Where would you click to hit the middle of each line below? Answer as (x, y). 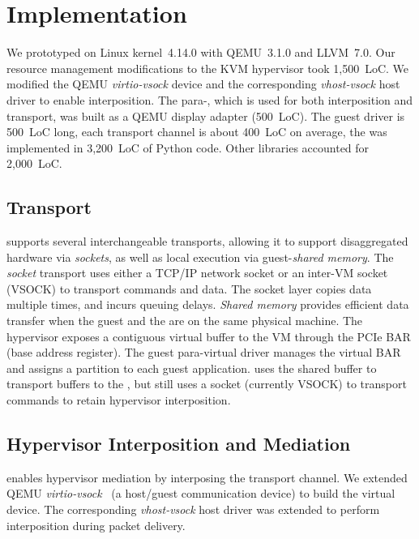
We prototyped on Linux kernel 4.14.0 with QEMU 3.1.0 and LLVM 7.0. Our (201, 52)
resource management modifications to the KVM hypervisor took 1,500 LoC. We (208, 68)
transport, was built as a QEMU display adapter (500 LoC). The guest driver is (206, 115)
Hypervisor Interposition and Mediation (179, 443)
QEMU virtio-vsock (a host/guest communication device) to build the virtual (201, 493)
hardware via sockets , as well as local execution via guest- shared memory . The (200, 257)
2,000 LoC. (34, 163)
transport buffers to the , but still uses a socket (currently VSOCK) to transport (207, 384)
